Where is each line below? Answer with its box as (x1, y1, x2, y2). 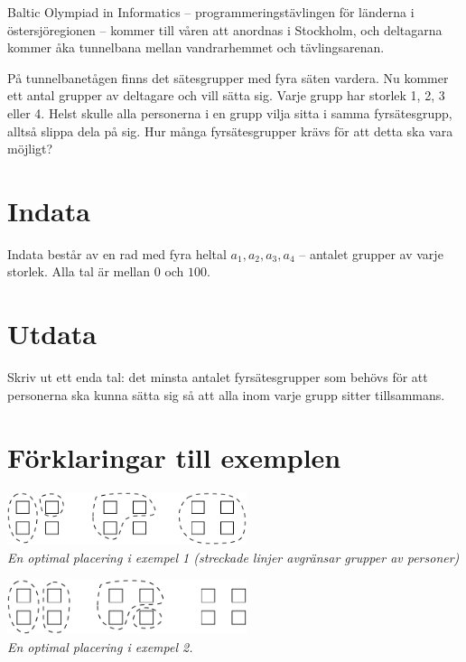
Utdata (7, 315, 98, 352)
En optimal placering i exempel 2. (7, 637, 193, 656)
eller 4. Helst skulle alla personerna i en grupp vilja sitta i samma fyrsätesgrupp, (7, 103, 452, 122)
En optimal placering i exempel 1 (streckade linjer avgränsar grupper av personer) (7, 547, 460, 566)
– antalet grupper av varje (299, 244, 443, 263)
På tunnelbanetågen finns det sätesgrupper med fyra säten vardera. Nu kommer (7, 68, 449, 87)
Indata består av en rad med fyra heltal (7, 244, 227, 263)
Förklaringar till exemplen (7, 438, 341, 475)
